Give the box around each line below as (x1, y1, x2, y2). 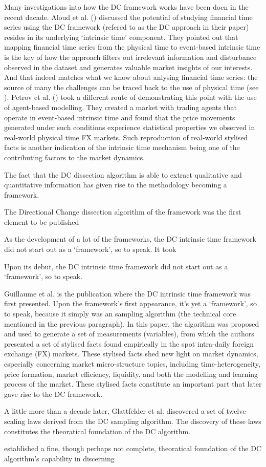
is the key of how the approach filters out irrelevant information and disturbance (4, 51, 257, 62)
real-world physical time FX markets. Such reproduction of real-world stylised (4, 132, 248, 142)
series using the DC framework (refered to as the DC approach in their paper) (4, 22, 249, 32)
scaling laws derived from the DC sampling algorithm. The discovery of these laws (4, 415, 261, 426)
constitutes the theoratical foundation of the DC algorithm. (4, 426, 191, 436)
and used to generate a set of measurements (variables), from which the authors (4, 328, 254, 339)
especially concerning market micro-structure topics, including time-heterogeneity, (4, 358, 260, 369)
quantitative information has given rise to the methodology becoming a (4, 179, 227, 190)
